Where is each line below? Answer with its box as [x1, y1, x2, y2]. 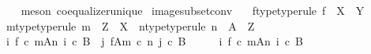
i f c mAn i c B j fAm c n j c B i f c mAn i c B [6, 33, 303, 49]
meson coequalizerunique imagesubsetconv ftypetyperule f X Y [21, 2, 365, 18]
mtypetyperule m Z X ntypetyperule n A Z [6, 17, 255, 34]
